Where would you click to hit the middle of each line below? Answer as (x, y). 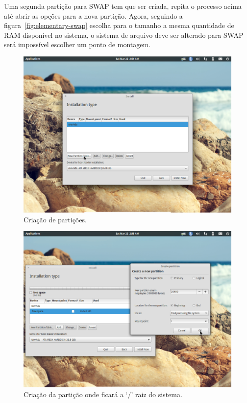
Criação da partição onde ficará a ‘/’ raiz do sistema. (103, 394)
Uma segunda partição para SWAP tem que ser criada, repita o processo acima (123, 6)
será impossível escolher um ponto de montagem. (77, 44)
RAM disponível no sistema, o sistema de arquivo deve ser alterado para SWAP (124, 35)
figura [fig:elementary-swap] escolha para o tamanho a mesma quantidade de (119, 25)
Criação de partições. (55, 219)
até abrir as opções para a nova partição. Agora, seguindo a (93, 15)
